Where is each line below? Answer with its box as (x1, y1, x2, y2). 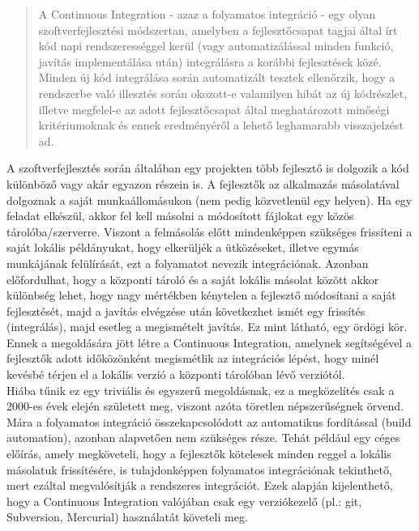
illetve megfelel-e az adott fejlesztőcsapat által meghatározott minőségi (38, 100, 390, 117)
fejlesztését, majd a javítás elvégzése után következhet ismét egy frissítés (6, 302, 366, 319)
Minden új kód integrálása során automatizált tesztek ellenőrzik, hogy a (38, 69, 395, 86)
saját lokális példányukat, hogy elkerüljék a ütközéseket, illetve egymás (6, 239, 359, 256)
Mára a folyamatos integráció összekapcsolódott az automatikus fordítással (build (6, 413, 412, 430)
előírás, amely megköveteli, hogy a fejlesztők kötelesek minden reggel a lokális (6, 445, 391, 462)
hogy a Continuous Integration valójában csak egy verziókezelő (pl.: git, (6, 492, 362, 509)
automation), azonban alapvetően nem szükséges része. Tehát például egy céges (6, 429, 400, 446)
